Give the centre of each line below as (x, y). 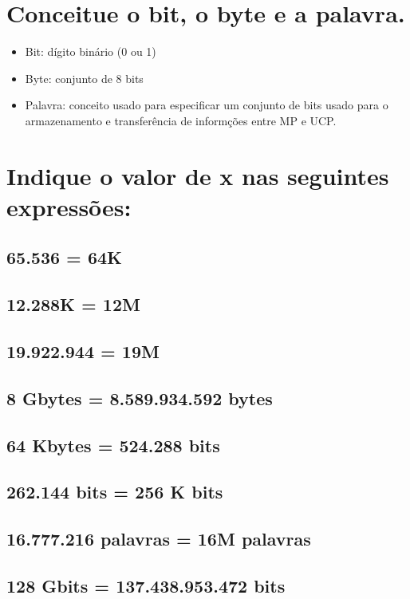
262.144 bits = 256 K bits (115, 492)
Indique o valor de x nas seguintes (198, 175)
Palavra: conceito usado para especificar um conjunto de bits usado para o (207, 105)
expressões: (69, 206)
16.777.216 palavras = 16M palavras (159, 539)
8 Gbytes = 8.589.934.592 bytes (140, 398)
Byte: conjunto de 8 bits (84, 78)
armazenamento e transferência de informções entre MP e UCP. (181, 120)
